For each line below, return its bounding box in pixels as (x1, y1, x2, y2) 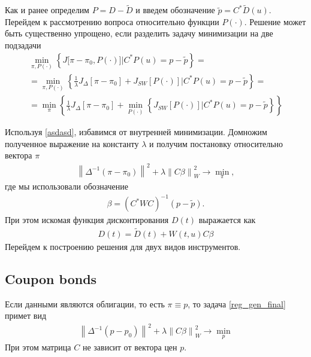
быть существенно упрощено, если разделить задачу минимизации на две (5, 27, 273, 39)
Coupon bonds (5, 269, 97, 288)
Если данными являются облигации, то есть (5, 297, 165, 310)
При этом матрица (5, 340, 71, 353)
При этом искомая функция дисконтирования (5, 213, 169, 226)
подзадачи (5, 39, 41, 51)
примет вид (5, 309, 47, 322)
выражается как (198, 213, 256, 226)
